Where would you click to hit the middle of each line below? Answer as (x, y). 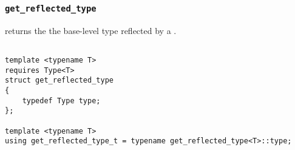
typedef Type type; (61, 101)
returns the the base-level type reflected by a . (91, 30)
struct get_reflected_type (59, 80)
